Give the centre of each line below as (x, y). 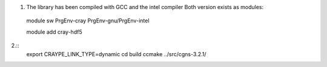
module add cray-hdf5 (54, 32)
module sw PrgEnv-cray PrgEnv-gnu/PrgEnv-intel (88, 21)
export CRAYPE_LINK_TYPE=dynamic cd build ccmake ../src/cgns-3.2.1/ (116, 54)
